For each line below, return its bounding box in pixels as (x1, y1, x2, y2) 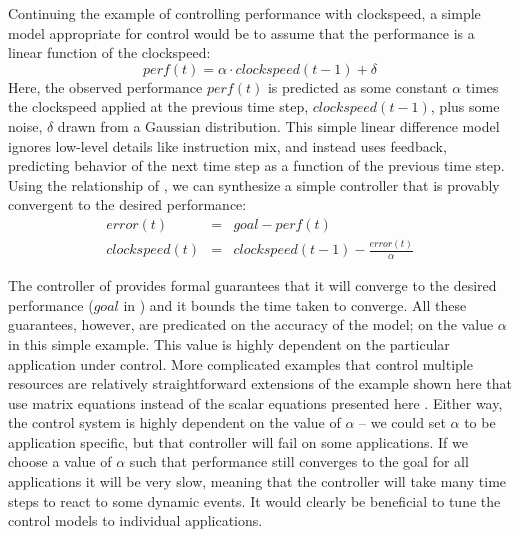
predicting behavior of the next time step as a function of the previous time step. (8, 155, 505, 176)
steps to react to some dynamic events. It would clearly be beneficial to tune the (8, 490, 501, 511)
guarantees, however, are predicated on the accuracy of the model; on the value (8, 314, 494, 335)
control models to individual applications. (8, 510, 263, 531)
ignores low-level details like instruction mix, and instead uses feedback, (8, 135, 447, 156)
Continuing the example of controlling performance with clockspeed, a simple (8, 3, 481, 23)
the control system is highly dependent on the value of (8, 412, 341, 433)
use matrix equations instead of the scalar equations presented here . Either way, (8, 392, 503, 413)
